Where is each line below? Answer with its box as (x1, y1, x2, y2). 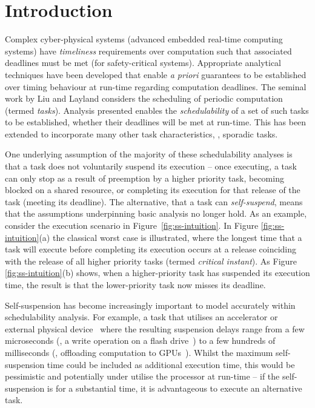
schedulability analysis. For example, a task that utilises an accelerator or (5, 311, 278, 323)
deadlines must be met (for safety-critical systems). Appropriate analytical (5, 56, 281, 69)
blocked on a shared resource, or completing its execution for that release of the (5, 183, 300, 196)
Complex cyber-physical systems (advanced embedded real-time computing (5, 33, 283, 45)
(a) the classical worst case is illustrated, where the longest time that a (39, 231, 302, 243)
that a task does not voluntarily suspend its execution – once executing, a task (5, 160, 297, 173)
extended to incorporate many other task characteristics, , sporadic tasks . (5, 127, 278, 140)
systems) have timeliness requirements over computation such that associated (5, 44, 292, 57)
